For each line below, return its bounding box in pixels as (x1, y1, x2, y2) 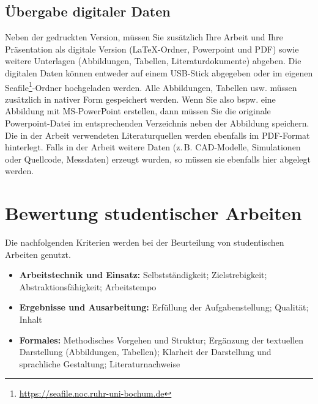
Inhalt (19, 313, 42, 326)
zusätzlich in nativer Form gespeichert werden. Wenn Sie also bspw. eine (5, 92, 276, 105)
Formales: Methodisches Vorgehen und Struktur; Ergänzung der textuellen (19, 333, 304, 346)
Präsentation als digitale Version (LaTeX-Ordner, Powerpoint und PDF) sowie (5, 42, 299, 55)
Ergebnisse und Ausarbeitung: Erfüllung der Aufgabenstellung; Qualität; (19, 301, 309, 314)
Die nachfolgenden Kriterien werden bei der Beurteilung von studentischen (5, 236, 284, 249)
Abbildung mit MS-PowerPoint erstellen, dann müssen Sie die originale (5, 105, 271, 117)
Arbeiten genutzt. (5, 248, 71, 260)
